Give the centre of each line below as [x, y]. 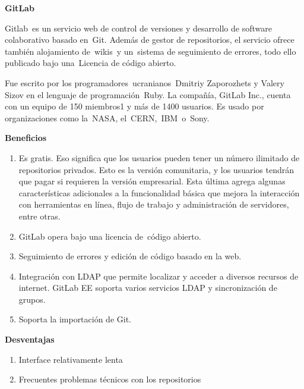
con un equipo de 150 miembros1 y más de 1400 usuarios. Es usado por [134, 106]
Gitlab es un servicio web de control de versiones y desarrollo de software [138, 28]
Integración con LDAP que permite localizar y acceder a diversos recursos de [159, 276]
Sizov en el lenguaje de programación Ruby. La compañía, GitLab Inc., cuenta [148, 94]
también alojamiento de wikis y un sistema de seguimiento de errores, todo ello [151, 51]
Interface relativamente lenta [71, 359]
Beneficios [26, 138]
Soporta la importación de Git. [75, 319]
